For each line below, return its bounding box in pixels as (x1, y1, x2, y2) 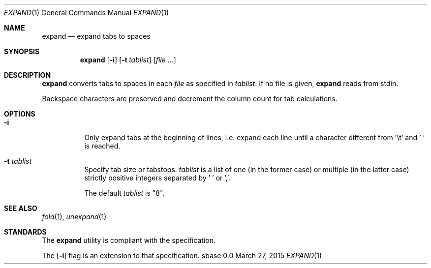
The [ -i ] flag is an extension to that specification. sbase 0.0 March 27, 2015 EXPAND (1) (42, 251, 322, 260)
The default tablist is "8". (84, 189, 165, 197)
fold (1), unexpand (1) (42, 212, 107, 221)
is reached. (84, 142, 121, 150)
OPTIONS (4, 110, 35, 118)
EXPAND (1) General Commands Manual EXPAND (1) (4, 8, 169, 17)
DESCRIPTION (4, 71, 51, 79)
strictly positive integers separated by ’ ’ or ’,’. (84, 174, 231, 182)
